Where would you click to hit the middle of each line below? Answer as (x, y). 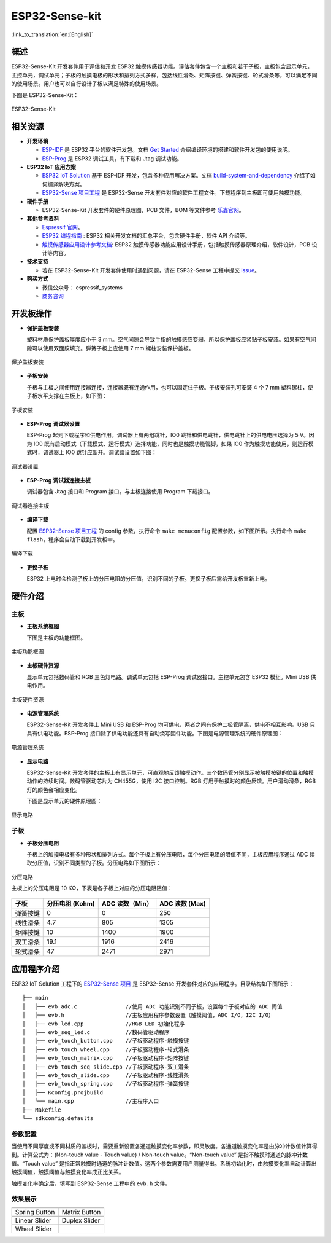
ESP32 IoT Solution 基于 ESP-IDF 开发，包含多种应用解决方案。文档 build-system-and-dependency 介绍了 (176, 176)
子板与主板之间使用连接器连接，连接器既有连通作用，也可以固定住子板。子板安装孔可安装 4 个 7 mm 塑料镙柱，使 (170, 387)
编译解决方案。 (66, 184)
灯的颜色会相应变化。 (54, 790)
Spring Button (35, 1212)
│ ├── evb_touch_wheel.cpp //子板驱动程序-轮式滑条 (106, 1049)
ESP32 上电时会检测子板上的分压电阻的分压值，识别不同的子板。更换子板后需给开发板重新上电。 (149, 579)
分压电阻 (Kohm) (71, 903)
